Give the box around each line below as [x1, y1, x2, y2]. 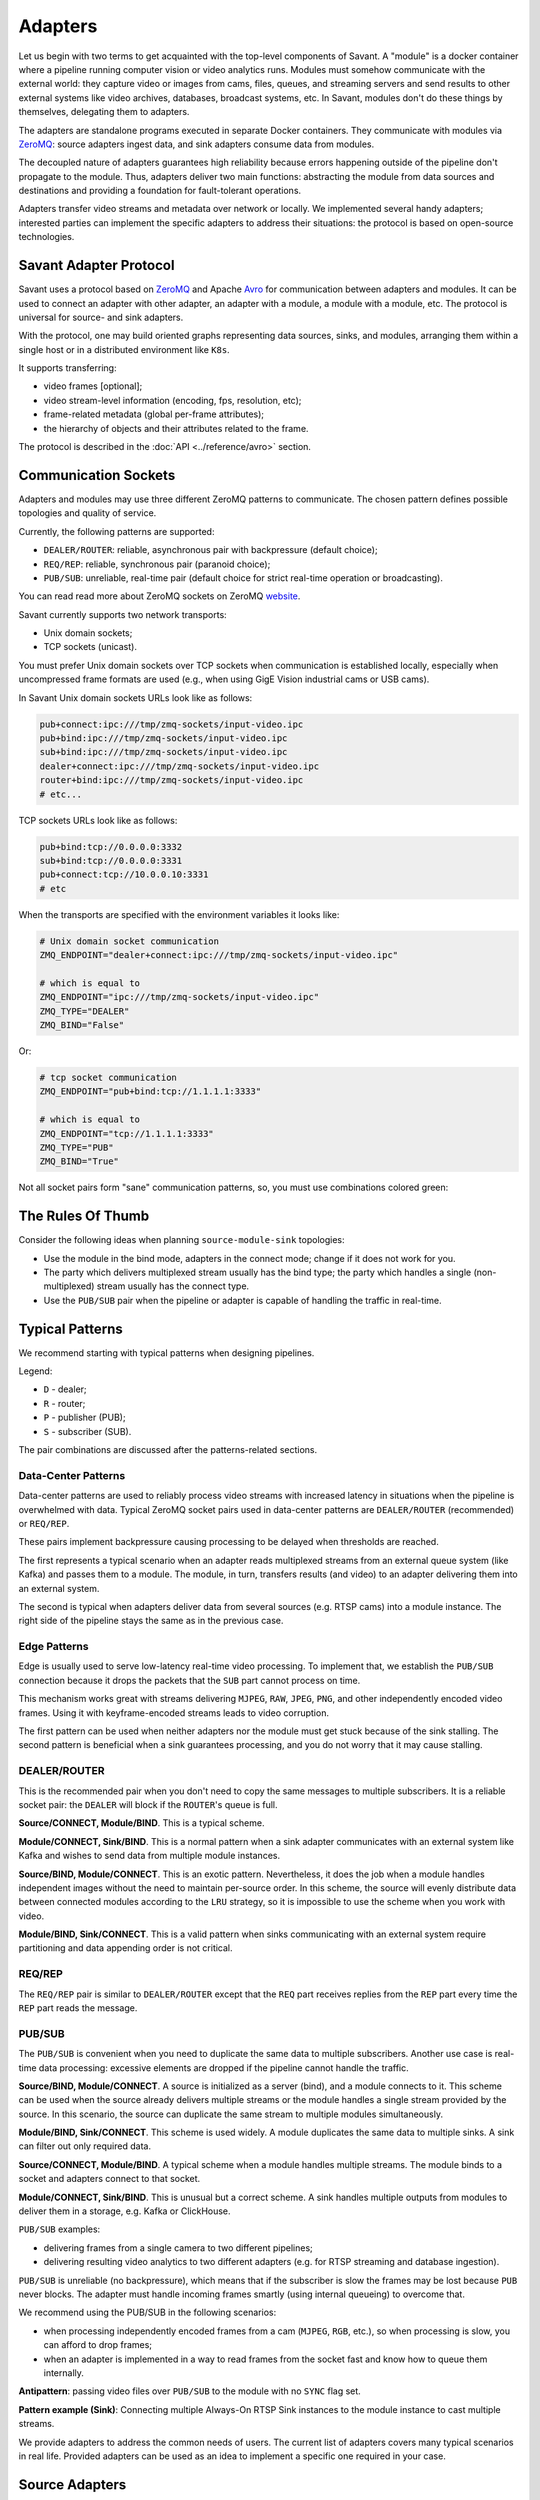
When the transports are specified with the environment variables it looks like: [18, 908, 340, 920]
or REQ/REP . [18, 1517, 70, 1529]
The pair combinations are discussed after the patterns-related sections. [18, 1444, 318, 1456]
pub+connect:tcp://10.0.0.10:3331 [39, 869, 209, 880]
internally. [43, 2366, 85, 2379]
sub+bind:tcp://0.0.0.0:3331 [39, 855, 183, 866]
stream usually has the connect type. [96, 1280, 250, 1292]
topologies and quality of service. [18, 507, 157, 519]
